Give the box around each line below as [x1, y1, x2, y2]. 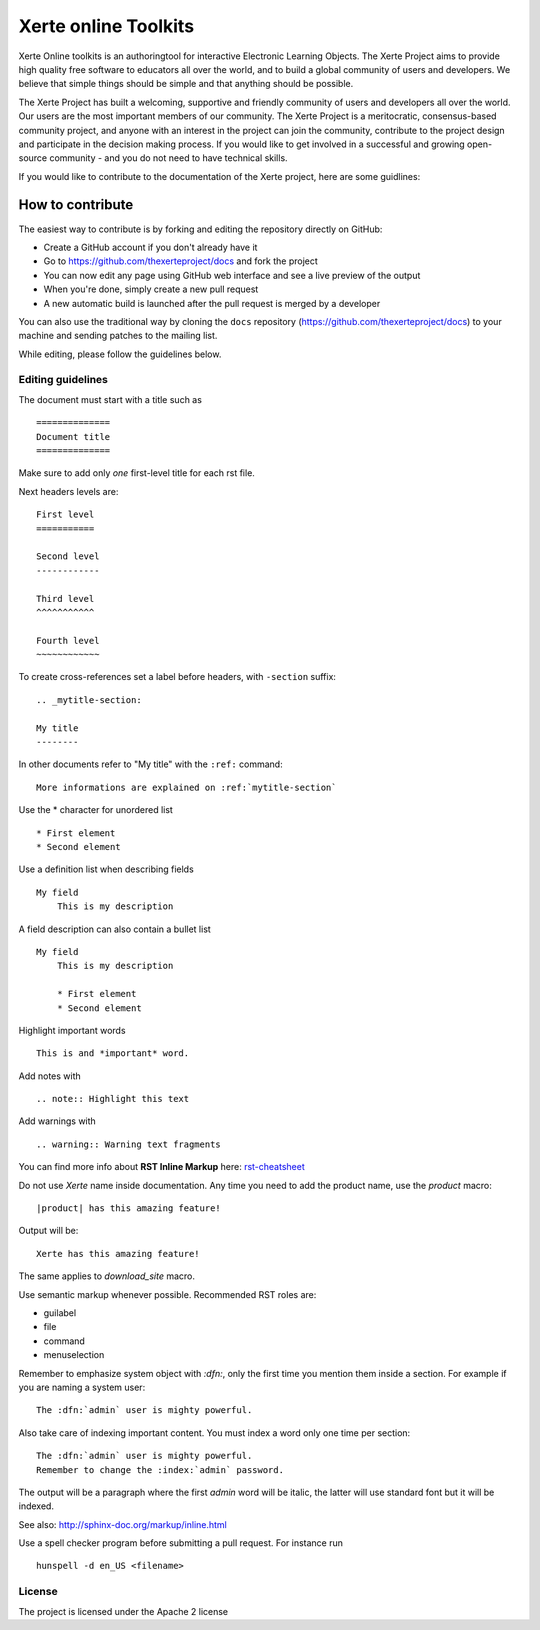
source [18, 152, 48, 164]
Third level [36, 593, 95, 604]
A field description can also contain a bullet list [18, 923, 212, 935]
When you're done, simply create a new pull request [43, 283, 259, 295]
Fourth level [36, 635, 100, 646]
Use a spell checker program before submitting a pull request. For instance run [18, 1537, 344, 1549]
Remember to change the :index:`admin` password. [36, 1464, 285, 1475]
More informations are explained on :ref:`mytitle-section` [36, 781, 337, 793]
